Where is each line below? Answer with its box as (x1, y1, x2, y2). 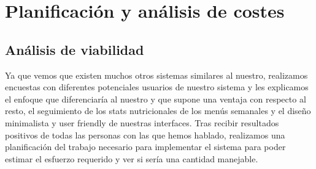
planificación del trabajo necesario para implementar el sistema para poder (5, 140, 286, 153)
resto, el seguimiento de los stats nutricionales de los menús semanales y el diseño (5, 104, 311, 117)
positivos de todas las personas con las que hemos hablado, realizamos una (5, 128, 285, 141)
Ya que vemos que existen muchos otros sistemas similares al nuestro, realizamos (5, 68, 308, 81)
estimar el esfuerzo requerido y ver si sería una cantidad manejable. (5, 152, 258, 165)
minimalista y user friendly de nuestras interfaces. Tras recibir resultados (5, 116, 279, 129)
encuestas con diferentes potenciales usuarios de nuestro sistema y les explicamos (5, 81, 309, 93)
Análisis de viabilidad (5, 40, 144, 59)
